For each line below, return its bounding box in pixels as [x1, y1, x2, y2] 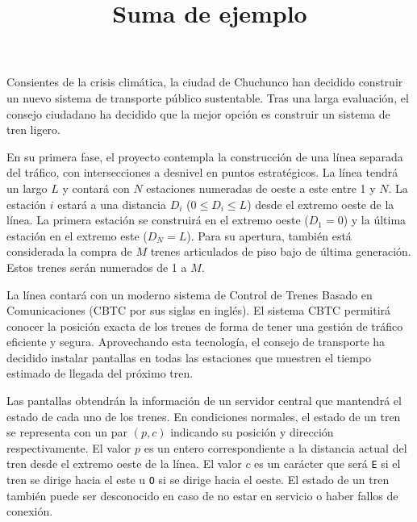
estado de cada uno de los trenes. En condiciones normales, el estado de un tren [6, 407, 401, 424]
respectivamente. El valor [6, 439, 131, 456]
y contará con [62, 179, 130, 196]
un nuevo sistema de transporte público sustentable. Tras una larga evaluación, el [6, 89, 409, 106]
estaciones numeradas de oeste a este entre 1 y [146, 179, 376, 196]
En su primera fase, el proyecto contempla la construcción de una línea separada [6, 148, 403, 165]
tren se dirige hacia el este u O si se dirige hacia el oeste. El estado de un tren [6, 471, 390, 488]
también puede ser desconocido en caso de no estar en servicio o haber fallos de [6, 487, 398, 503]
